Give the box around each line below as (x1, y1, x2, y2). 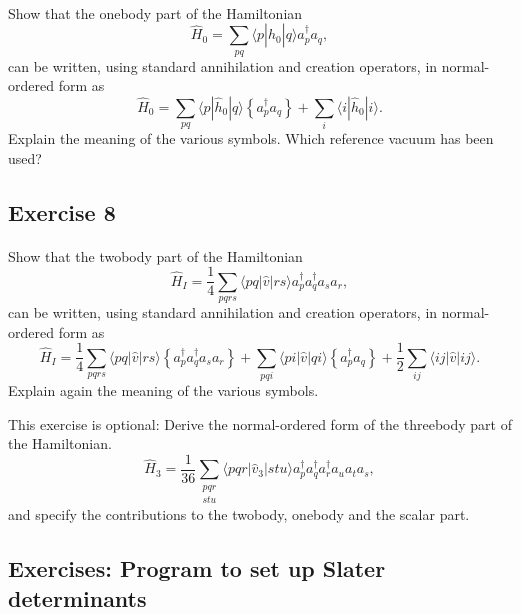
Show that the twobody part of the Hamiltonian (8, 245, 303, 266)
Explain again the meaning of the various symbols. (8, 380, 319, 401)
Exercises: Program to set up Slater (8, 553, 386, 584)
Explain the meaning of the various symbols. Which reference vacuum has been (8, 128, 494, 149)
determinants (8, 582, 147, 613)
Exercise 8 (8, 196, 116, 227)
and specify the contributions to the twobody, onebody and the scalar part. (8, 504, 470, 525)
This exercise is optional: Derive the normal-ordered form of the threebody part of (8, 413, 512, 434)
